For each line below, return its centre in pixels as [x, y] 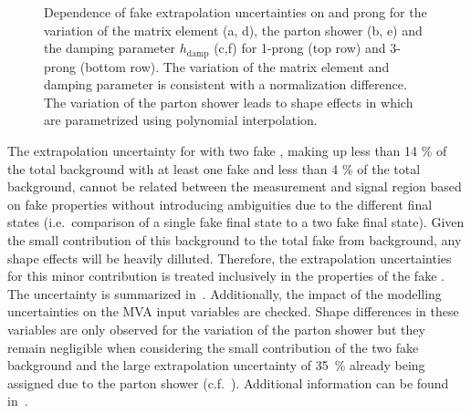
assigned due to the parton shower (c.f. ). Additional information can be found [228, 382]
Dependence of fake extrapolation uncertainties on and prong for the [235, 12]
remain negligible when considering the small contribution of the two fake [213, 347]
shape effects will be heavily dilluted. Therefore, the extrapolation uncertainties [230, 258]
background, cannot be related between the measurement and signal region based [235, 186]
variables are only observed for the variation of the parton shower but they [216, 329]
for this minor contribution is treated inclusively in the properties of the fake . [226, 276]
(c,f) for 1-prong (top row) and [300, 48]
